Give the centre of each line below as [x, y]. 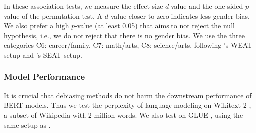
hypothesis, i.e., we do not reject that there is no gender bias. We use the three [124, 35]
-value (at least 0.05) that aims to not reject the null [155, 26]
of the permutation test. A [62, 16]
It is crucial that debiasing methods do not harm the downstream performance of [128, 95]
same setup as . [27, 124]
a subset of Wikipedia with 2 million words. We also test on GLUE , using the [124, 114]
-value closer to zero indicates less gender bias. [179, 16]
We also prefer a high [37, 26]
